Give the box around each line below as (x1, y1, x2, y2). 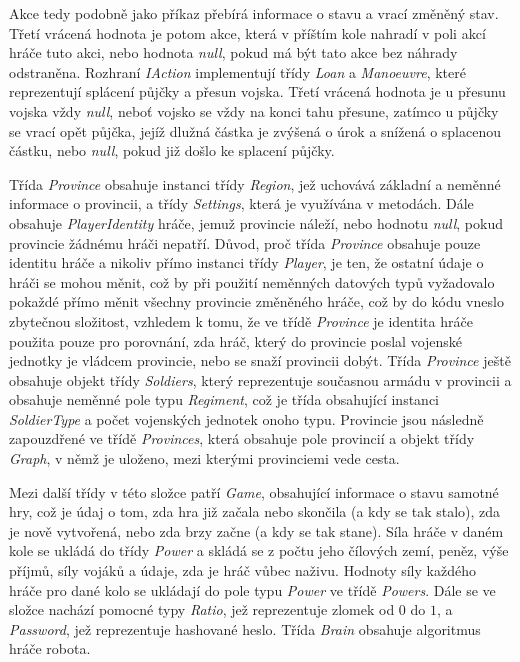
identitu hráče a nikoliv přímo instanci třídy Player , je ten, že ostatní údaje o (9, 252, 484, 273)
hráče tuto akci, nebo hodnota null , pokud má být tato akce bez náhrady (9, 42, 458, 63)
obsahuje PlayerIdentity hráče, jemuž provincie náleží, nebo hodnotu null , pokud (9, 212, 503, 233)
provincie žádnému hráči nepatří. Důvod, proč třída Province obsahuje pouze (9, 232, 481, 253)
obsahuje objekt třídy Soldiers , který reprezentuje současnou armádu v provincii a (9, 369, 512, 390)
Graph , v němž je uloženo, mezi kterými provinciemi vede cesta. (9, 448, 400, 469)
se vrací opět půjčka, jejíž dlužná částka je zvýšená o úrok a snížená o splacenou (9, 120, 501, 141)
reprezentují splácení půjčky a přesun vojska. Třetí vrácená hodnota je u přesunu (9, 81, 506, 102)
